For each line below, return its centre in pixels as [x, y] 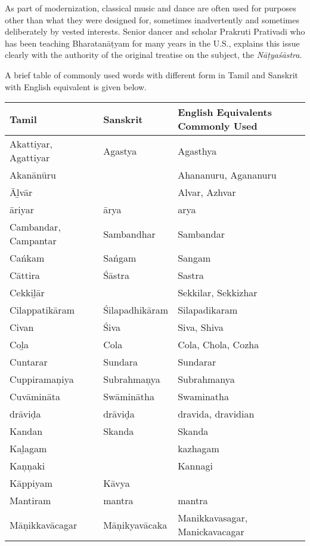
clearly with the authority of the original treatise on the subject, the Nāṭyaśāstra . [154, 55]
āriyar [22, 210]
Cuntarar [29, 362]
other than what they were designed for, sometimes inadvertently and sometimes [152, 19]
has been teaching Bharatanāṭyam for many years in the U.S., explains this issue [152, 43]
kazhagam [199, 449]
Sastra [191, 275]
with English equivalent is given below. [76, 86]
